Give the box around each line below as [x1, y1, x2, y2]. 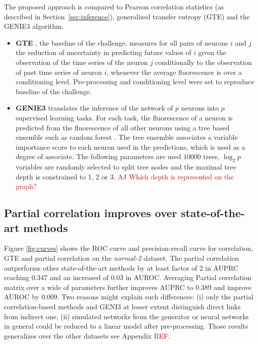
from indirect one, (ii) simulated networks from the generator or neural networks [4, 311, 249, 321]
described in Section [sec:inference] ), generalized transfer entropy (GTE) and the [4, 11, 250, 21]
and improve [213, 282, 252, 292]
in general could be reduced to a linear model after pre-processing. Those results [4, 321, 249, 331]
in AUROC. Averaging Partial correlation [126, 272, 252, 283]
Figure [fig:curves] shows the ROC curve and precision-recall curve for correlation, [4, 243, 253, 253]
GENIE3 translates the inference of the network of [15, 103, 173, 113]
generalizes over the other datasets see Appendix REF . [4, 330, 171, 341]
